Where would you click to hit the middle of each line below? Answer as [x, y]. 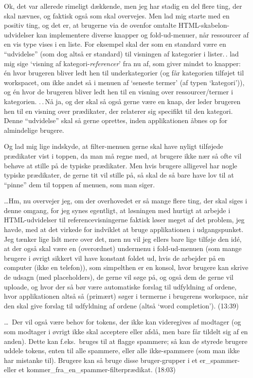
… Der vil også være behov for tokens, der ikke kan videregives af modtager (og [123, 322]
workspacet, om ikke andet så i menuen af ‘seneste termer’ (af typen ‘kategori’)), [124, 82]
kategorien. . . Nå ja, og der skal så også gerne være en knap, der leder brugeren [122, 101]
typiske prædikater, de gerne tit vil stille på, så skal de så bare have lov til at [119, 175]
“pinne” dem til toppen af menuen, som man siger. [80, 184]
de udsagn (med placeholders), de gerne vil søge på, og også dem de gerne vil [119, 277]
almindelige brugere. [34, 130]
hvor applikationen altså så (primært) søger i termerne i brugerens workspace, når [126, 296]
